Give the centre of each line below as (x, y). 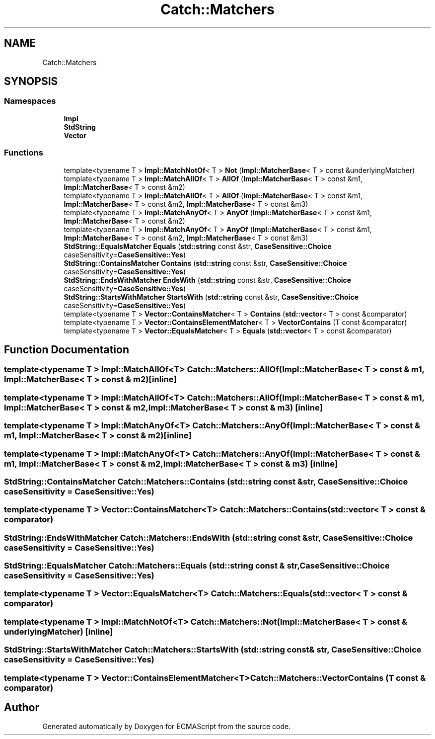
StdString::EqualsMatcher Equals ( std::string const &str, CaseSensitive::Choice (198, 246)
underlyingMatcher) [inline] (59, 631)
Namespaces (30, 101)
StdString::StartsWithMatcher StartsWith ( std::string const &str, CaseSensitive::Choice (211, 297)
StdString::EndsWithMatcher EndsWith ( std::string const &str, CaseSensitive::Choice (208, 280)
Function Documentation (67, 349)
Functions (24, 153)
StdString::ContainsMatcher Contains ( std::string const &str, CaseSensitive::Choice (205, 263)
